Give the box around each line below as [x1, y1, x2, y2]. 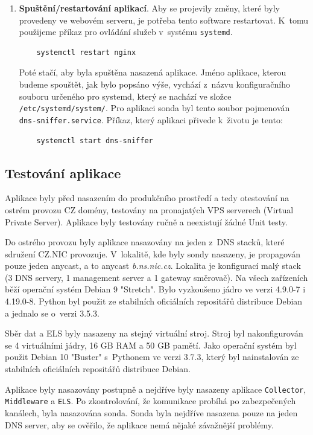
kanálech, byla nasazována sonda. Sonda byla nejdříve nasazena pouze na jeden [5, 406, 298, 419]
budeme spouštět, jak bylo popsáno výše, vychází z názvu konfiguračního [19, 78, 290, 91]
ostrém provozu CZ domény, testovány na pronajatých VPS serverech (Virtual [5, 203, 294, 216]
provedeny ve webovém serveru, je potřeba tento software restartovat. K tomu [19, 13, 308, 26]
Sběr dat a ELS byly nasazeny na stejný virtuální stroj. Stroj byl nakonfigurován [5, 327, 303, 340]
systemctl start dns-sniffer [36, 136, 153, 145]
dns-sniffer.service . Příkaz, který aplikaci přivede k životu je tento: [19, 113, 283, 126]
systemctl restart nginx [36, 48, 136, 57]
